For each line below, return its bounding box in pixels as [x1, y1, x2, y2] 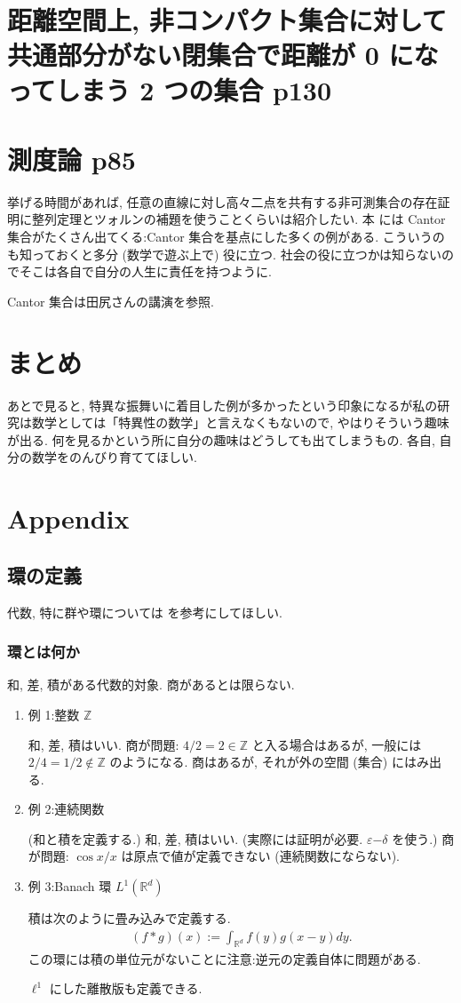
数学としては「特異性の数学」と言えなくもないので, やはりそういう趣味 [31, 413, 449, 432]
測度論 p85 [7, 140, 136, 177]
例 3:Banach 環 [28, 877, 112, 896]
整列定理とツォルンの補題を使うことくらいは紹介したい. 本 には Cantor [31, 210, 446, 228]
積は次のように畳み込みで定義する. [28, 909, 231, 927]
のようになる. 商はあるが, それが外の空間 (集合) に [109, 752, 404, 771]
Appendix [7, 500, 130, 537]
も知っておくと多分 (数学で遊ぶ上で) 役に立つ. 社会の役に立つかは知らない [7, 244, 442, 263]
